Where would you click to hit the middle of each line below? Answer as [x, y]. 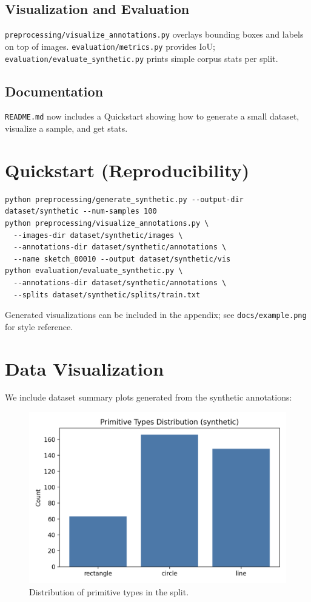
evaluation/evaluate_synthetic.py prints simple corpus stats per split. [142, 58]
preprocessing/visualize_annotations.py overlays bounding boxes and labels [154, 34]
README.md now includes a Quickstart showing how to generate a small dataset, [152, 116]
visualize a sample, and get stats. [66, 128]
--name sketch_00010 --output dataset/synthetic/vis [122, 259]
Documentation [54, 91]
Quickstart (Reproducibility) [127, 170]
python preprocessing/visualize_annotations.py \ [107, 223]
